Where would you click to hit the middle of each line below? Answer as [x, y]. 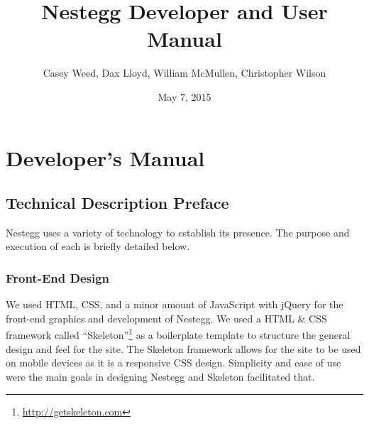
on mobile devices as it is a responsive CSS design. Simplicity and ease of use [174, 363]
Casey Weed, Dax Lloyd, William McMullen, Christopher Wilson [184, 73]
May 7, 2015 [184, 96]
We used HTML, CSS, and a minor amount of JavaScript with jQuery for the [175, 304]
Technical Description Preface [117, 203]
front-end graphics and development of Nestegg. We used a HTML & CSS [166, 318]
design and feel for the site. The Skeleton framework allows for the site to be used [183, 348]
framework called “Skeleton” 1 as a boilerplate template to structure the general [178, 334]
